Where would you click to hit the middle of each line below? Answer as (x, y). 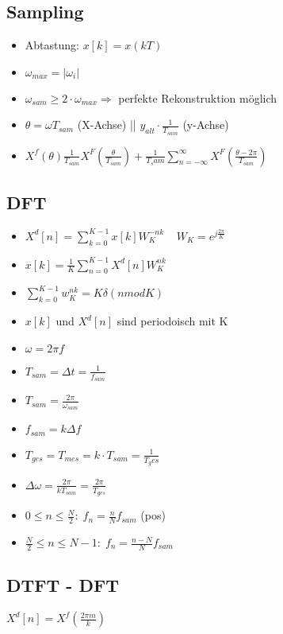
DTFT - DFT (63, 585)
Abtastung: (52, 45)
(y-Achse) (206, 124)
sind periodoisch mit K (172, 321)
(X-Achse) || (107, 124)
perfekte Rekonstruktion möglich (198, 97)
